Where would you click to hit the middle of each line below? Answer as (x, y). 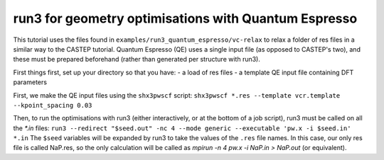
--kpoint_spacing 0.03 (53, 105)
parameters (30, 82)
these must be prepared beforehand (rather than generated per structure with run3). (137, 59)
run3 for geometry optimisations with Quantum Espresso (185, 18)
